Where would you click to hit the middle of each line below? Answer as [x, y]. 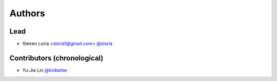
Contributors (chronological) [56, 58]
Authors [27, 13]
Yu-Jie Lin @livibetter [45, 70]
